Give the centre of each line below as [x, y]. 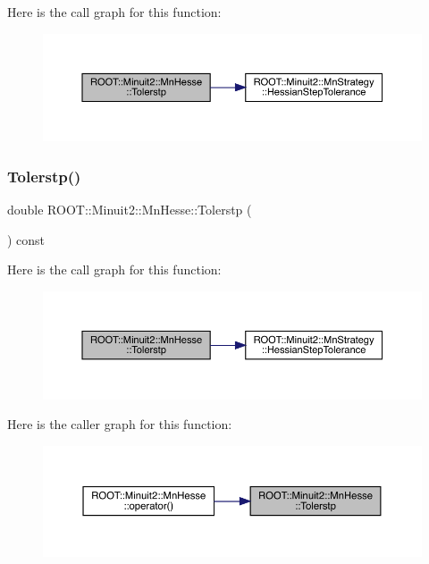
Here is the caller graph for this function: [120, 424]
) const [26, 239]
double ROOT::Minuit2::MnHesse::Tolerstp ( [130, 210]
